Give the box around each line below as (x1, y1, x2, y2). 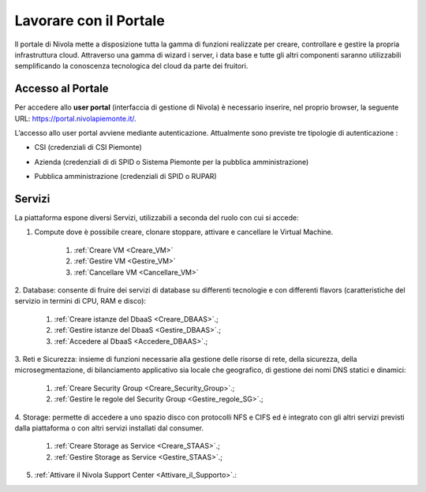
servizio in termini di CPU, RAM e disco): (14, 296, 146, 306)
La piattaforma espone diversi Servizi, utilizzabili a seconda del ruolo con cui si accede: (14, 213, 299, 222)
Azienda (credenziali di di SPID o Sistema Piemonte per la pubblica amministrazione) (34, 157, 309, 166)
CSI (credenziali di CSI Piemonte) (34, 143, 142, 152)
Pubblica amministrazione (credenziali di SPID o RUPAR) (34, 172, 217, 181)
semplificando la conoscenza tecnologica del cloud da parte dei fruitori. (14, 61, 248, 71)
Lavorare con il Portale (14, 12, 165, 29)
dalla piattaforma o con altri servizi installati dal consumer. (14, 423, 204, 433)
